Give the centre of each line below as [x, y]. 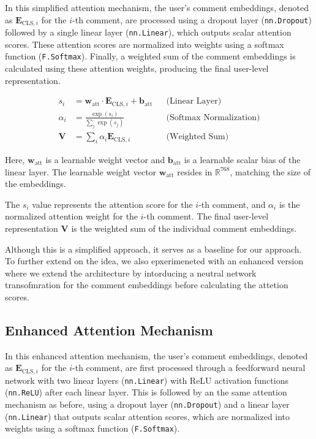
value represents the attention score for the [112, 204]
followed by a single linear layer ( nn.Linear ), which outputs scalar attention [148, 32]
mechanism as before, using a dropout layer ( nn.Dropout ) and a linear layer [147, 404]
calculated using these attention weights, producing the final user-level [137, 68]
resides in [195, 171]
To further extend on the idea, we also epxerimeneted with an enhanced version [154, 261]
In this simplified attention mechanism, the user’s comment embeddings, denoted [157, 7]
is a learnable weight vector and [105, 159]
